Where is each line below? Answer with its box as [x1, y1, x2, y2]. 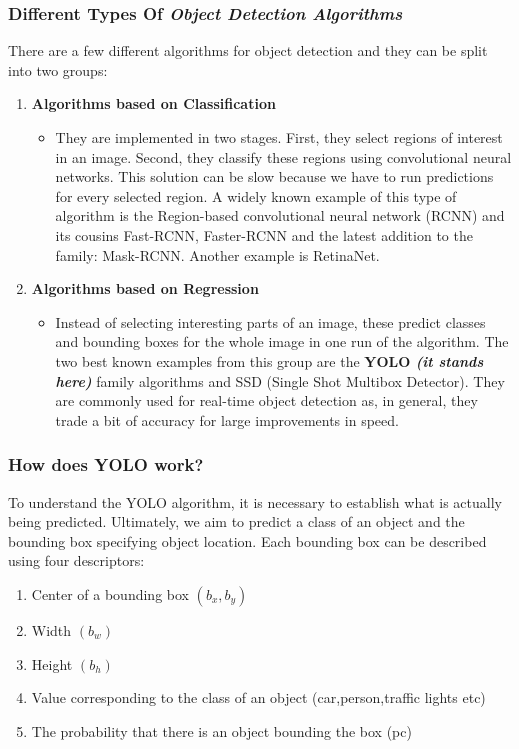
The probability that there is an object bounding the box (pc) [31, 720, 412, 741]
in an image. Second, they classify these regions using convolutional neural [55, 146, 512, 167]
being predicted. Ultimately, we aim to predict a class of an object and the [8, 511, 465, 532]
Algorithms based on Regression [31, 278, 259, 299]
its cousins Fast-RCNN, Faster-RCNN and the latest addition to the [55, 224, 473, 245]
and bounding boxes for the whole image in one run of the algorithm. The [55, 331, 509, 352]
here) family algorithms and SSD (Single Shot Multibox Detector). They [55, 370, 505, 391]
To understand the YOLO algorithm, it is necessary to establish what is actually [8, 491, 502, 512]
